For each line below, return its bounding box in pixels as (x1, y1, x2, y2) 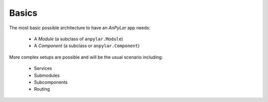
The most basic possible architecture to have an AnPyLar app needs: (9, 25, 151, 31)
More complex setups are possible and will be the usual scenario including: (9, 54, 163, 60)
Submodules (34, 72, 60, 78)
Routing (34, 86, 50, 92)
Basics (9, 7, 38, 18)
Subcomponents (34, 79, 68, 85)
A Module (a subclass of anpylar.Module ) (34, 36, 124, 42)
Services (34, 65, 52, 71)
